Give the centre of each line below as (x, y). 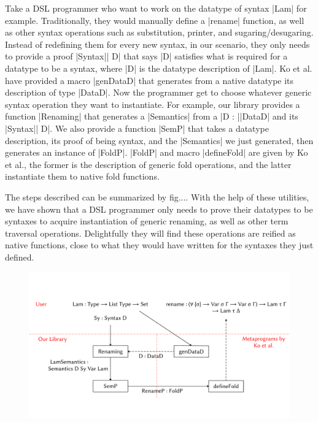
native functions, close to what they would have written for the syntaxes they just (159, 245)
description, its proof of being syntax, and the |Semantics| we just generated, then (159, 140)
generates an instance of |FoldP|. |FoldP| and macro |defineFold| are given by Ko (157, 152)
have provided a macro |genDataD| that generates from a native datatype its (149, 80)
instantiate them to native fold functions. (82, 176)
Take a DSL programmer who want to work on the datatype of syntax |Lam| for (156, 8)
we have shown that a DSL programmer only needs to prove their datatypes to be (159, 209)
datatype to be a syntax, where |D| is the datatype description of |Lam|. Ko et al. (159, 68)
